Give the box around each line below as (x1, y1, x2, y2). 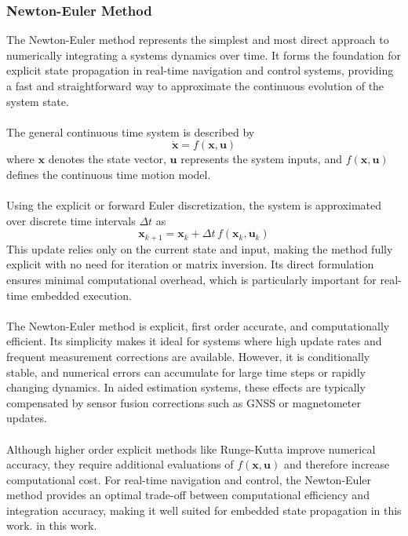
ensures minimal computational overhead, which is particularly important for (6, 271, 377, 287)
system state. (6, 93, 69, 109)
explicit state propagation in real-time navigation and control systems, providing (6, 62, 394, 78)
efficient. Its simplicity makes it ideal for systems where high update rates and (6, 333, 382, 349)
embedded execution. (31, 286, 132, 303)
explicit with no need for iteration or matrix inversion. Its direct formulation (6, 256, 374, 272)
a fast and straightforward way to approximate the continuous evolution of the (6, 78, 384, 93)
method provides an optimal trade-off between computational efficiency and (6, 487, 370, 503)
